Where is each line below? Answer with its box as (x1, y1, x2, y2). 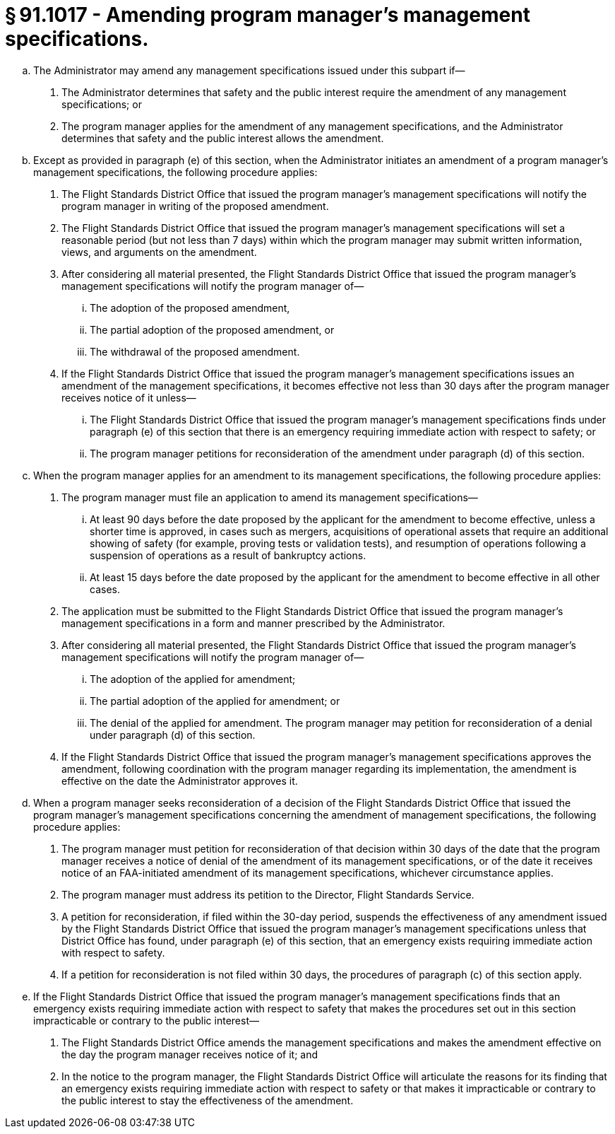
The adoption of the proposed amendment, (90, 301, 290, 314)
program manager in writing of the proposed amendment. (61, 199, 329, 212)
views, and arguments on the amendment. (61, 245, 257, 258)
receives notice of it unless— (61, 391, 196, 404)
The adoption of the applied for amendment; (90, 672, 296, 685)
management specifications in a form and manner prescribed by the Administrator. (61, 616, 446, 629)
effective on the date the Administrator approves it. (61, 774, 298, 787)
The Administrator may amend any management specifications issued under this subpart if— (33, 64, 465, 76)
